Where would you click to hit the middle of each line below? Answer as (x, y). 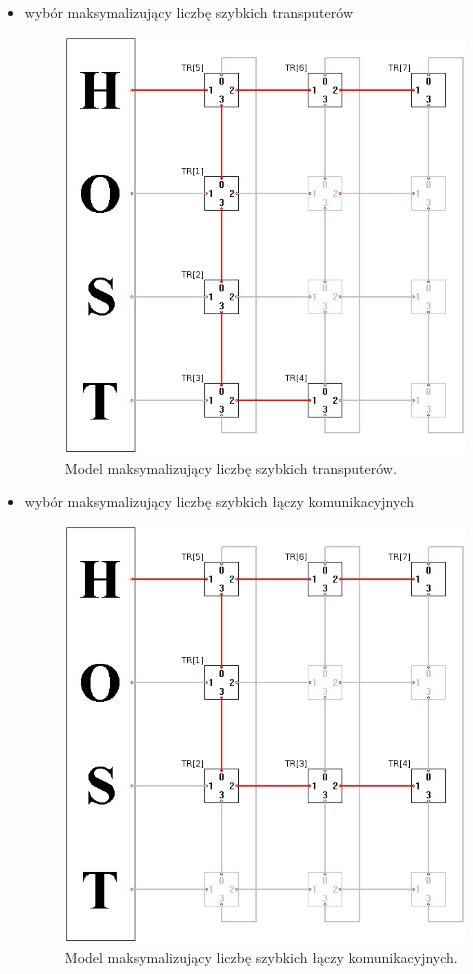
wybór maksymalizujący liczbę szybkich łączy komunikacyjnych (219, 501)
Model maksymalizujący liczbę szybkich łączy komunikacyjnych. (261, 956)
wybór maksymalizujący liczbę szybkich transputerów (188, 12)
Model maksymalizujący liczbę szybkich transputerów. (230, 467)
